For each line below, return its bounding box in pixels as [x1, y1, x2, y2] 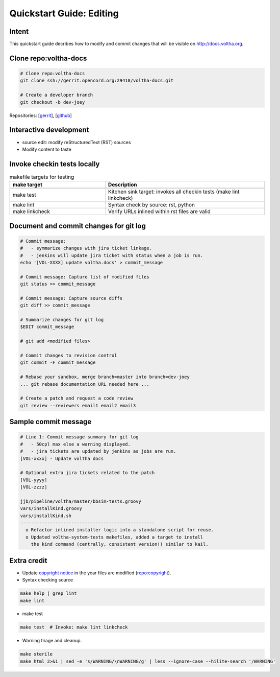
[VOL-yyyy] [20, 477, 47, 483]
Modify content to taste [22, 146, 71, 152]
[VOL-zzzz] [20, 484, 47, 490]
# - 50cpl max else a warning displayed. [20, 441, 131, 447]
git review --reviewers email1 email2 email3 [20, 403, 136, 408]
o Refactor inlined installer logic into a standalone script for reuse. [26, 527, 214, 533]
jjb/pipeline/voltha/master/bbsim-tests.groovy [20, 498, 141, 504]
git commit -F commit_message [20, 360, 96, 365]
